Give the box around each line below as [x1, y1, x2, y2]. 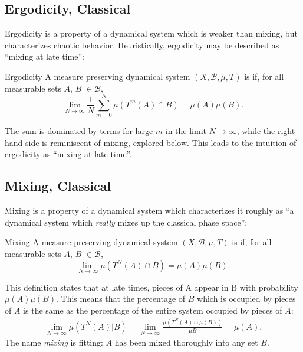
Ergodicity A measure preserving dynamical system [5, 70, 190, 82]
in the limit [165, 125, 207, 137]
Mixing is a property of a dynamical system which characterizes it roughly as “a [5, 204, 294, 217]
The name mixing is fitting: [5, 336, 103, 348]
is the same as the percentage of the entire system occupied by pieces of [23, 304, 282, 317]
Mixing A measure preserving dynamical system [5, 236, 178, 248]
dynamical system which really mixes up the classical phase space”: [5, 216, 248, 228]
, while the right [236, 125, 295, 137]
